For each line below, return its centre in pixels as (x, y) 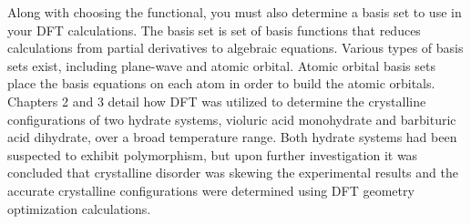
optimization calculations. (79, 208)
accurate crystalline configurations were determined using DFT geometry (211, 190)
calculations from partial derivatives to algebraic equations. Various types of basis (235, 48)
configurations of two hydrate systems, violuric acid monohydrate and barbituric (232, 119)
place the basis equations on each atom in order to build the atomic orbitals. (221, 83)
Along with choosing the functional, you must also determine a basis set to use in (235, 12)
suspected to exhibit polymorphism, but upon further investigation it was (213, 154)
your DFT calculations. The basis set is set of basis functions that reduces (214, 30)
